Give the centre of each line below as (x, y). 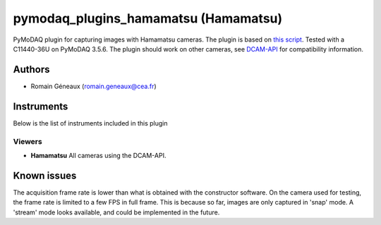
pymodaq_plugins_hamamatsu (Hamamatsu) (148, 18)
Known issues (45, 175)
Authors (31, 69)
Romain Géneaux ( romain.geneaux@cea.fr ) (93, 86)
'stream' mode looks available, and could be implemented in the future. (116, 212)
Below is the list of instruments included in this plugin (91, 123)
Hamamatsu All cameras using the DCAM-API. (98, 155)
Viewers (28, 141)
